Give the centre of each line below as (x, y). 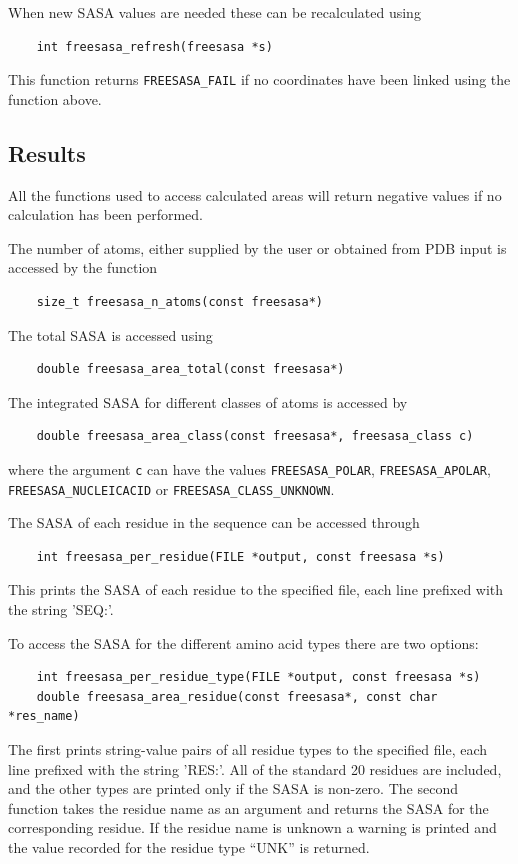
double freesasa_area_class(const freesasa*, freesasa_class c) (255, 436)
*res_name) (44, 716)
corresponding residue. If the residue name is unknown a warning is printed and (252, 827)
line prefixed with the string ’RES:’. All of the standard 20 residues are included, (255, 768)
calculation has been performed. (106, 214)
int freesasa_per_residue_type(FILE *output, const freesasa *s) (258, 677)
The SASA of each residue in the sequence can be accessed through (214, 522)
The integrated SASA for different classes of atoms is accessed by (208, 401)
